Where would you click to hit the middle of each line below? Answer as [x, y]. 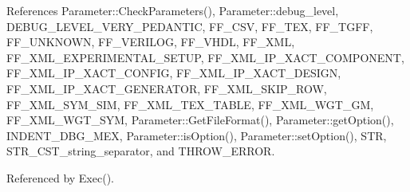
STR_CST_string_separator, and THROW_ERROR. [141, 151]
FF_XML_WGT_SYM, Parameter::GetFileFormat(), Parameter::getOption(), [200, 120]
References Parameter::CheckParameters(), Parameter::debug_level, [173, 10]
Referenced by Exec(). [60, 177]
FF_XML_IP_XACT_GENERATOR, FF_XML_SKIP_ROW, [167, 88]
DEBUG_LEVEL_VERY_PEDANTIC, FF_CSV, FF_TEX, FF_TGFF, [190, 26]
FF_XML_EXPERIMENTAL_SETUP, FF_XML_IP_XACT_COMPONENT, [205, 57]
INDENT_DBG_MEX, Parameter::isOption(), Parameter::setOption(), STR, [197, 135]
